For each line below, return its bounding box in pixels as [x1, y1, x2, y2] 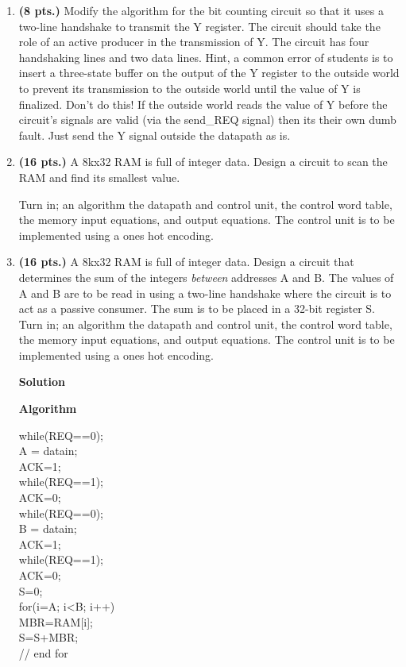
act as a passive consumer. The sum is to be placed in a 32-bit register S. [18, 300, 375, 317]
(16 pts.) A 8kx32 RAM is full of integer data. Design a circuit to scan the [18, 153, 388, 170]
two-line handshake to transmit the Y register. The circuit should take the [18, 17, 381, 34]
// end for [18, 644, 68, 661]
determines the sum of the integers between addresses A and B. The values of [18, 268, 394, 285]
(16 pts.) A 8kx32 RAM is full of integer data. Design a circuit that [18, 253, 354, 270]
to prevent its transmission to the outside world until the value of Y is [18, 79, 361, 96]
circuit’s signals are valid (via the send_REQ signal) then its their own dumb [18, 111, 396, 128]
